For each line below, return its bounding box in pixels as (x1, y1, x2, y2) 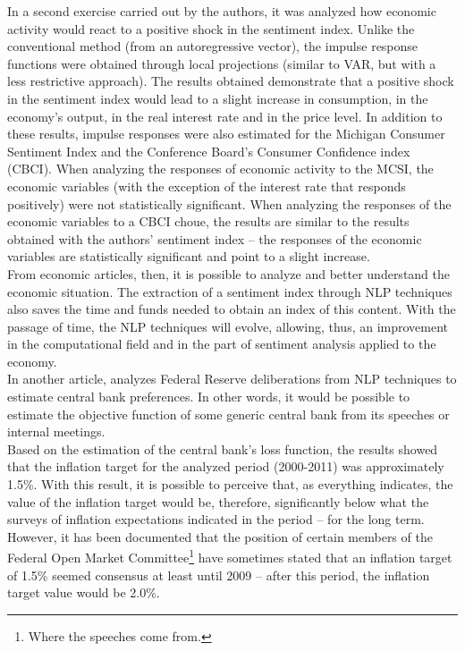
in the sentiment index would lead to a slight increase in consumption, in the (7, 89, 428, 107)
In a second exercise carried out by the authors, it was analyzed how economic (7, 2, 436, 20)
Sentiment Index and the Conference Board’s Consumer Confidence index (7, 141, 410, 160)
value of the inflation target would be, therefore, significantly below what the (7, 492, 429, 511)
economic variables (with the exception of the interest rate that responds (7, 176, 406, 195)
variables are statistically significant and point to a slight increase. (7, 247, 370, 266)
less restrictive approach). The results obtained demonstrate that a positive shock (7, 72, 454, 90)
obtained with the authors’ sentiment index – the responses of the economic (7, 229, 422, 248)
